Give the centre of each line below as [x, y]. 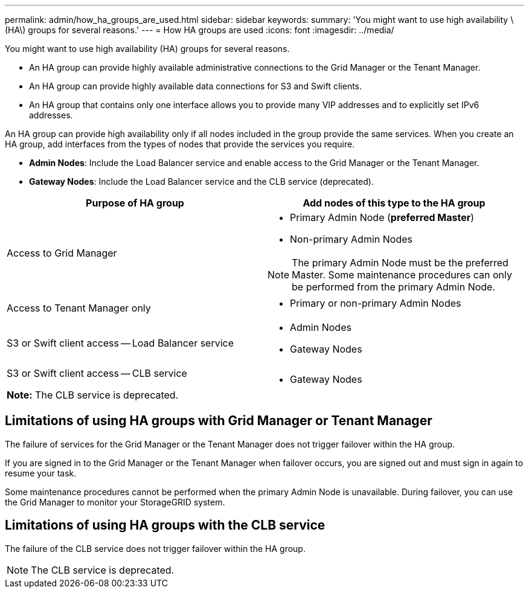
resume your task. [41, 473]
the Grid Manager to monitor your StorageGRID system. [115, 502]
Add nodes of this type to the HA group [394, 203]
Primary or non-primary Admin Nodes [376, 303]
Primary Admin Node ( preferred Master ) [382, 217]
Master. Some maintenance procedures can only [402, 275]
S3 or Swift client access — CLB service [97, 373]
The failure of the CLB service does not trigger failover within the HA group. [155, 548]
